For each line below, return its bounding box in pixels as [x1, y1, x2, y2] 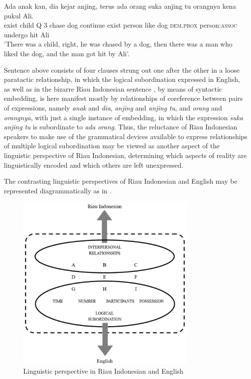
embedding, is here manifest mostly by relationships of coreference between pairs [4, 93, 243, 103]
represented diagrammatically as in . [4, 185, 112, 195]
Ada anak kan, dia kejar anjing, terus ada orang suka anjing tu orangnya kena [4, 1, 236, 11]
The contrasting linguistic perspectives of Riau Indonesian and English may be [4, 176, 237, 186]
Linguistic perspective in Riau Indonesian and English [23, 365, 184, 376]
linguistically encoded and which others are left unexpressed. [4, 159, 184, 170]
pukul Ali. [4, 10, 34, 20]
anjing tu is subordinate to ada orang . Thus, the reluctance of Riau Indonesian [4, 122, 237, 132]
